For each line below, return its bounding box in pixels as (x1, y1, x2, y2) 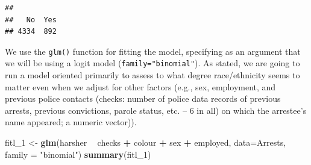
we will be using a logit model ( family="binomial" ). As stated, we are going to (5, 57, 300, 69)
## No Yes (5, 15, 57, 24)
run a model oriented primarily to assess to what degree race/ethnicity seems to (5, 69, 300, 81)
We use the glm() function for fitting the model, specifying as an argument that (5, 45, 301, 57)
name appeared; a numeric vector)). (5, 116, 137, 128)
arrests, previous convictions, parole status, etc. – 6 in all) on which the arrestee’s (5, 104, 307, 116)
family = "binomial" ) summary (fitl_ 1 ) (5, 148, 151, 160)
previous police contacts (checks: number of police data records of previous (5, 92, 281, 105)
